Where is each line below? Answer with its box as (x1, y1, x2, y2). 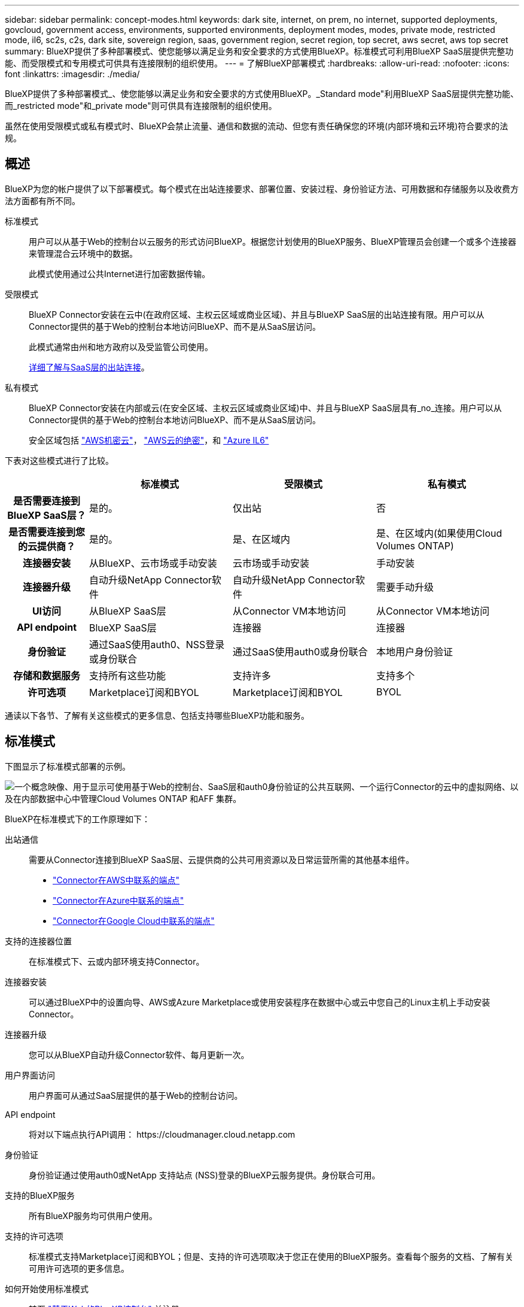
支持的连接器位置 (5, 935, 72, 946)
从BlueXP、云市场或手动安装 (89, 557, 217, 569)
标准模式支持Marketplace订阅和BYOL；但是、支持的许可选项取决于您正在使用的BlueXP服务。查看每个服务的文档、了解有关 (29, 1251, 513, 1262)
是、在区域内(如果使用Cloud (376, 527, 502, 539)
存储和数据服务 (13, 669, 80, 682)
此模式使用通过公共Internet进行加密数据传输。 (29, 268, 211, 279)
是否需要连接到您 (8, 525, 85, 538)
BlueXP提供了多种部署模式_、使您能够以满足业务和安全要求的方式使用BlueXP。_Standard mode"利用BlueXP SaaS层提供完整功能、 (5, 89, 519, 99)
